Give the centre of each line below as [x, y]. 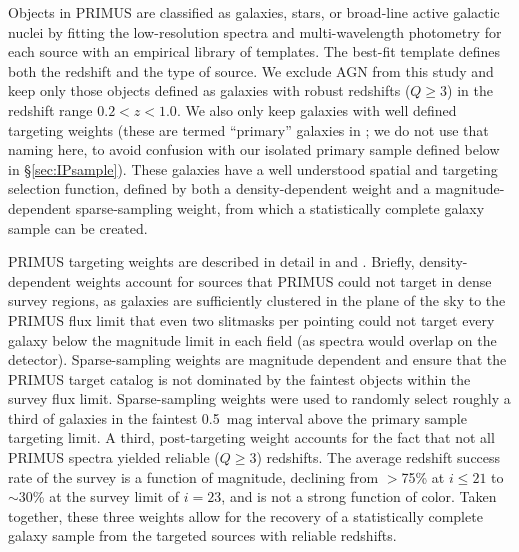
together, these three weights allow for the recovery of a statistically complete [245, 515]
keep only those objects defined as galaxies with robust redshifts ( [209, 90]
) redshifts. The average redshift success [378, 457]
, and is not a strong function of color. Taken [359, 496]
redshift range [50, 109]
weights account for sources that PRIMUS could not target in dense [283, 280]
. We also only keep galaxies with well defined [316, 109]
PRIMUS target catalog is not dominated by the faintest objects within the [239, 378]
